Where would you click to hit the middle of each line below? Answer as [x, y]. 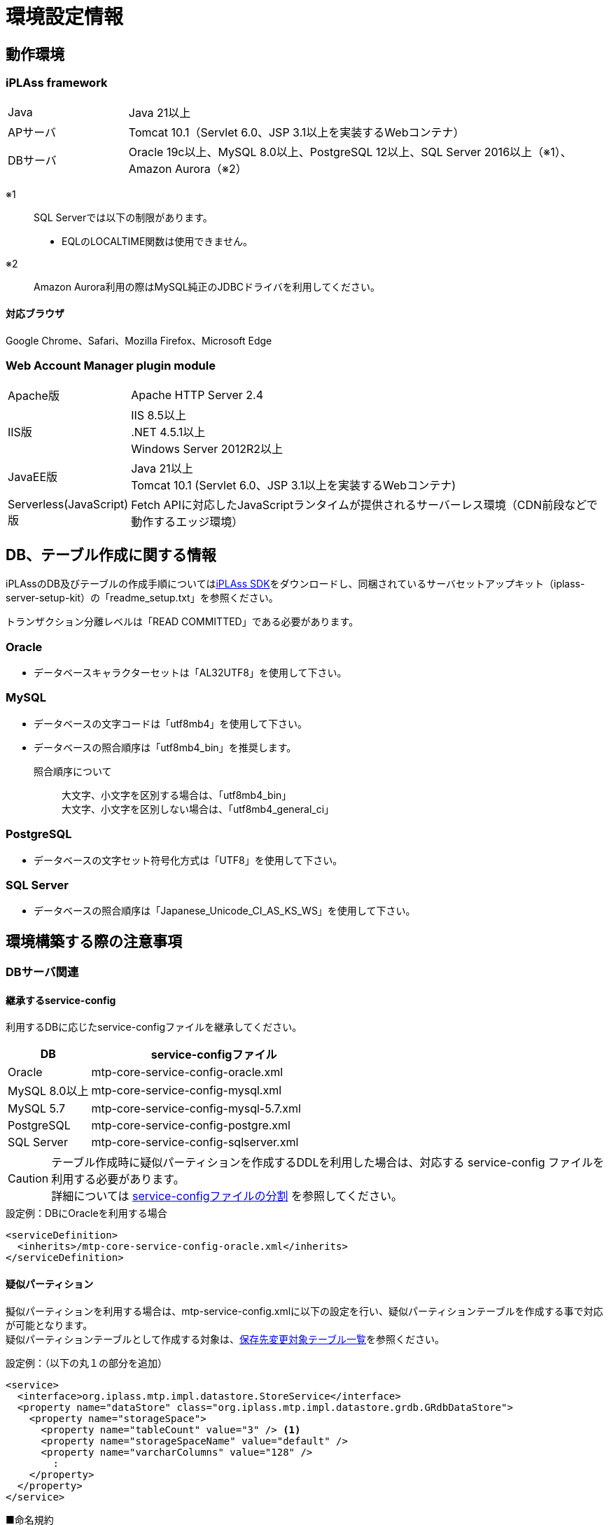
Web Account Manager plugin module [111, 366]
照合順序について [73, 771]
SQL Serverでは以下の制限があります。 [123, 217]
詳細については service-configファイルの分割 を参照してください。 [227, 1196]
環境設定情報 [65, 17]
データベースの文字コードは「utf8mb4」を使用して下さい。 [171, 723]
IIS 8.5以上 [159, 415]
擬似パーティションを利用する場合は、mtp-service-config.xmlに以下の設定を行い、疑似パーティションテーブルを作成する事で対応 [304, 1311]
